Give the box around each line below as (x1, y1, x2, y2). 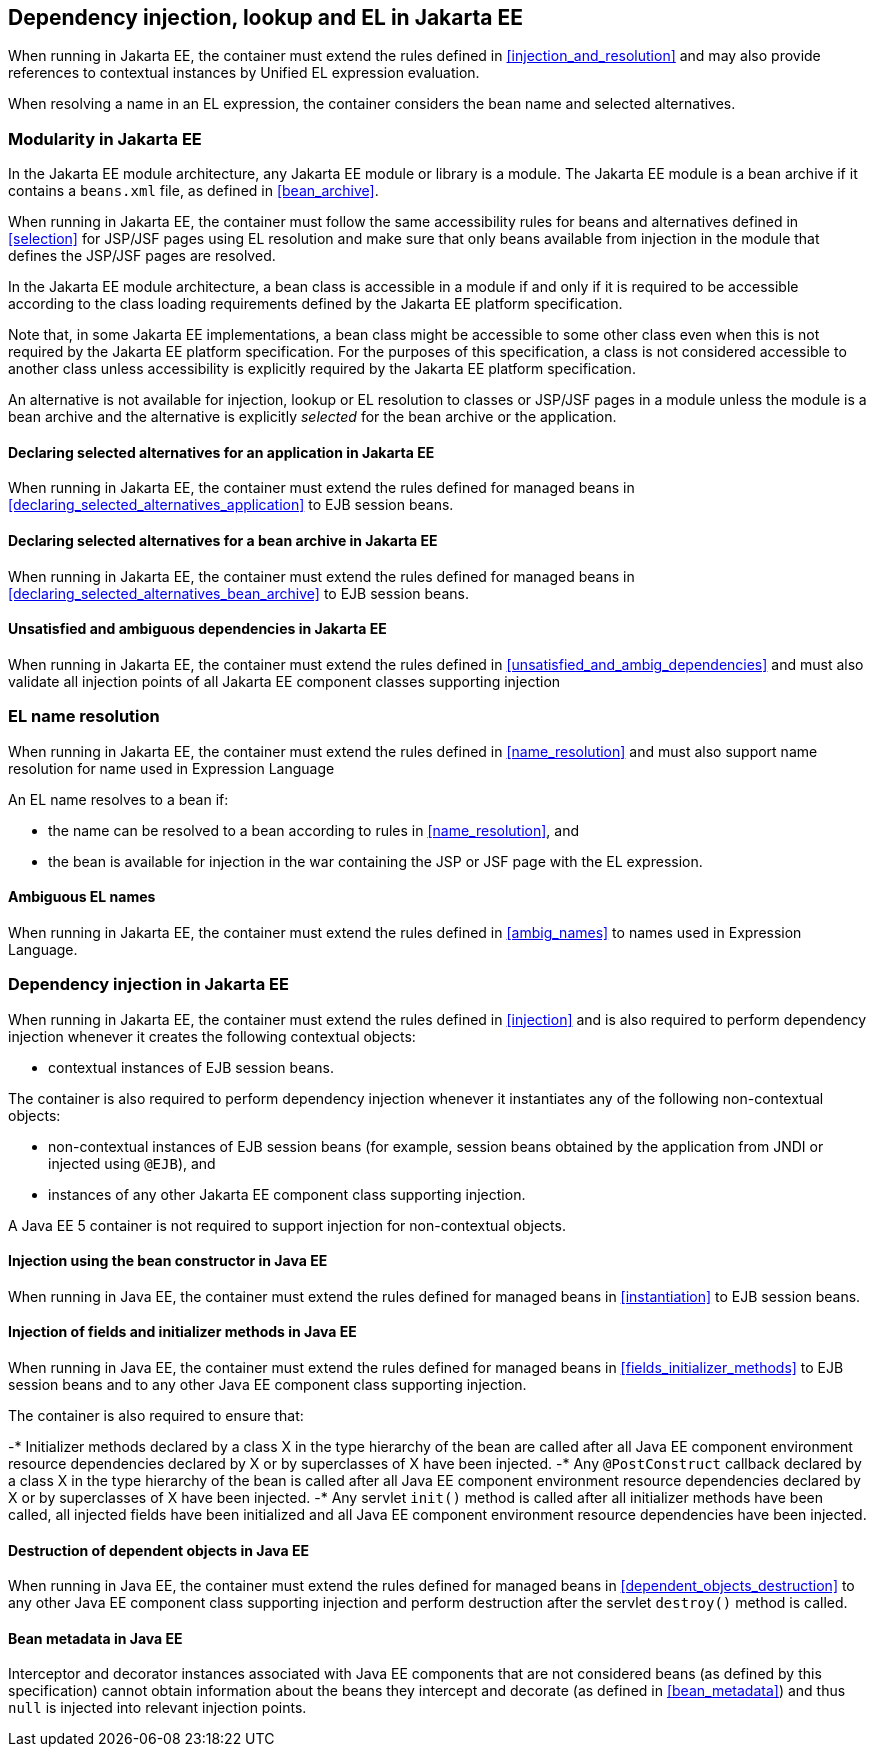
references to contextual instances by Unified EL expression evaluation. (8, 64, 480, 82)
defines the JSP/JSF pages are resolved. (8, 247, 276, 265)
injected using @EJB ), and (48, 1154, 216, 1172)
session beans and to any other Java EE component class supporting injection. (8, 1375, 527, 1393)
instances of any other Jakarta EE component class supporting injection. (48, 1185, 526, 1203)
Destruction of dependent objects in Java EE (8, 1541, 310, 1559)
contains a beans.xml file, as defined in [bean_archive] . (8, 182, 379, 200)
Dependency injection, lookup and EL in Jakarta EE (8, 5, 523, 30)
